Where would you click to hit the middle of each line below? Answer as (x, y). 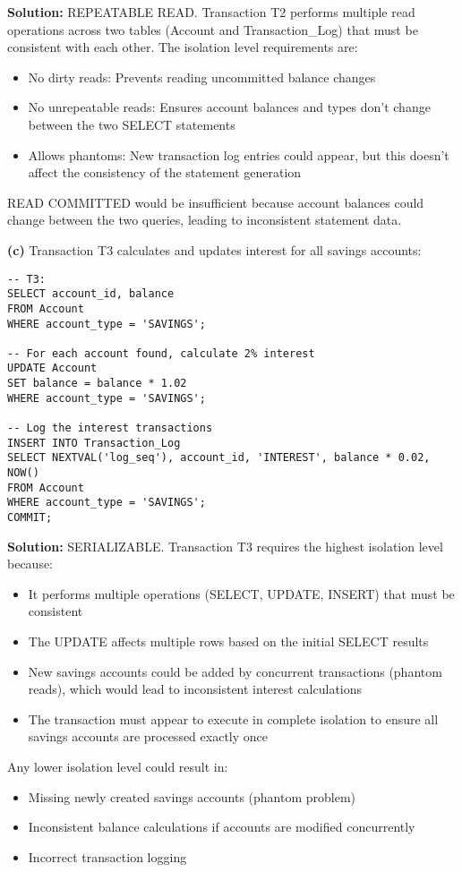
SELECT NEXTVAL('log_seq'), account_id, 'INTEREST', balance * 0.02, (219, 458)
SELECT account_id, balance (91, 294)
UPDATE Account (52, 368)
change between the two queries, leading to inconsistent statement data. (205, 220)
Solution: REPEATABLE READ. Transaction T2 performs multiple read (211, 12)
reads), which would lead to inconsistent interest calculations (195, 689)
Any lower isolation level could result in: (118, 767)
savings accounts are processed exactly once (148, 736)
